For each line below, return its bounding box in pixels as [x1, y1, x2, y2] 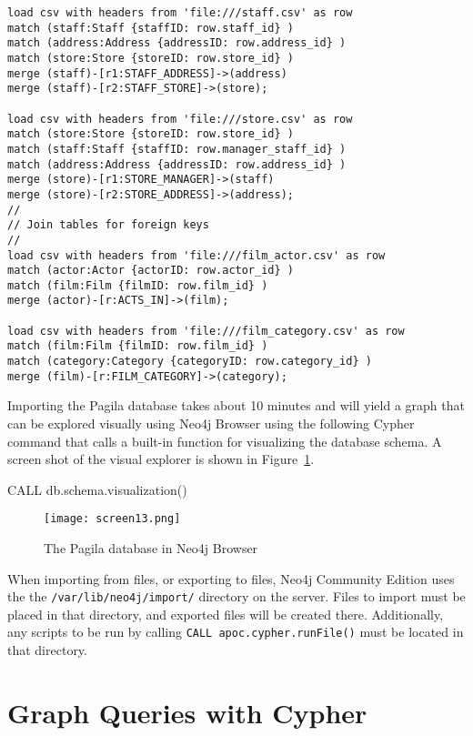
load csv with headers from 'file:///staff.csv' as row [7, 6, 353, 19]
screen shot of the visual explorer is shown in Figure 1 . [7, 449, 315, 469]
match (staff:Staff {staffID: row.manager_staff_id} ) [7, 142, 347, 156]
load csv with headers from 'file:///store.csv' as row [7, 112, 353, 126]
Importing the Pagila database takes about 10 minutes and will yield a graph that [7, 396, 465, 415]
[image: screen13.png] [44, 512, 181, 526]
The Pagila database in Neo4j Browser [44, 539, 258, 558]
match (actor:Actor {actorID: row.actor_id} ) [7, 264, 294, 277]
